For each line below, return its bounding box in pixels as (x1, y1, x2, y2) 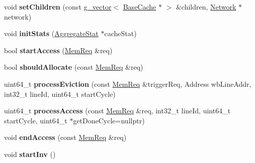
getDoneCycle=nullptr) (73, 115, 145, 125)
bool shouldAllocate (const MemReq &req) (4, 62, 143, 72)
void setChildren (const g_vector (4, 2, 112, 12)
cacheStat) (104, 28, 137, 39)
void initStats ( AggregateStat (4, 28, 99, 39)
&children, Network (176, 2, 236, 12)
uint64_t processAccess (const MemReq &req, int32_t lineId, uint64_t (4, 105, 231, 116)
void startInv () (4, 148, 56, 159)
